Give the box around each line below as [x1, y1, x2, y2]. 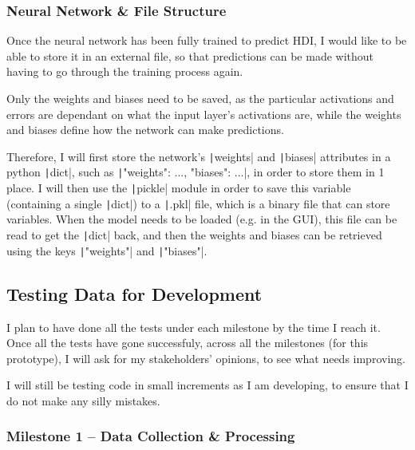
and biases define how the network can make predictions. [6, 121, 284, 138]
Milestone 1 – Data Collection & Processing [6, 426, 295, 446]
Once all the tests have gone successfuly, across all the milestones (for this [6, 334, 369, 351]
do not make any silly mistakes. [6, 392, 160, 409]
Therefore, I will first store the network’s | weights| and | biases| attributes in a [6, 148, 391, 164]
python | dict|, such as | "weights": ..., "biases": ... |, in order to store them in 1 [6, 164, 385, 180]
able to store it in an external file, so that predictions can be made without [6, 47, 374, 64]
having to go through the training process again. [6, 63, 243, 80]
